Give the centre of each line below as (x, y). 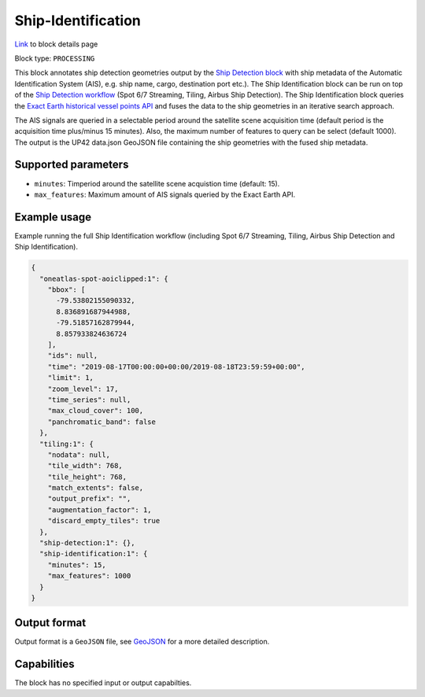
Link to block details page (56, 44)
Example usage (53, 217)
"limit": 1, (71, 378)
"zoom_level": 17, (83, 389)
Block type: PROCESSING (55, 58)
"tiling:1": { (67, 444)
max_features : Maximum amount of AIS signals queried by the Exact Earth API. (165, 194)
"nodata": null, (79, 455)
